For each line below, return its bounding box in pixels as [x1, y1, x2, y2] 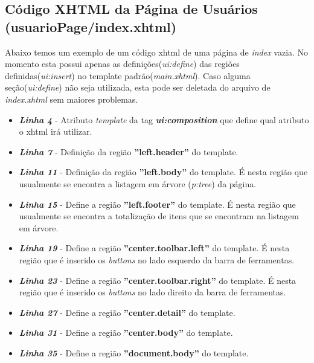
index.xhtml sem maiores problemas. [5, 92, 138, 105]
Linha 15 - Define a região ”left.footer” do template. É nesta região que [19, 198, 296, 210]
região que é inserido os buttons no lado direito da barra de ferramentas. [19, 286, 286, 298]
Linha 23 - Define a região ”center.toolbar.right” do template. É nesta [19, 274, 296, 286]
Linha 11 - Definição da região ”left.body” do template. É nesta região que [19, 165, 308, 178]
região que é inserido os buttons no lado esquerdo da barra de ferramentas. [19, 253, 295, 266]
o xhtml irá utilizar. [19, 125, 92, 138]
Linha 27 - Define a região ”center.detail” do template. [19, 306, 235, 318]
